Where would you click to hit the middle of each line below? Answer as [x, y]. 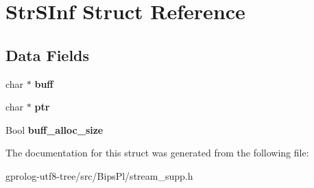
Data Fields [48, 55]
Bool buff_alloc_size [55, 129]
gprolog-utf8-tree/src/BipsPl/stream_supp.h [99, 175]
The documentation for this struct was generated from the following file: [157, 153]
